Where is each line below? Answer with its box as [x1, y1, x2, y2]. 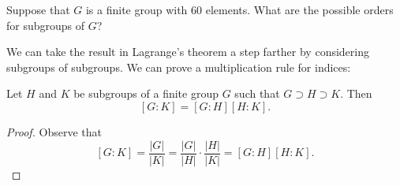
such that [234, 85, 280, 102]
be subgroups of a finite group [73, 85, 219, 102]
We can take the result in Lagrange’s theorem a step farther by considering [6, 43, 369, 60]
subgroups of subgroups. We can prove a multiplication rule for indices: [6, 58, 351, 75]
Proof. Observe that [6, 123, 103, 139]
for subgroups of [6, 17, 85, 33]
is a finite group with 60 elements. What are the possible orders [85, 2, 394, 17]
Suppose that [6, 2, 70, 17]
